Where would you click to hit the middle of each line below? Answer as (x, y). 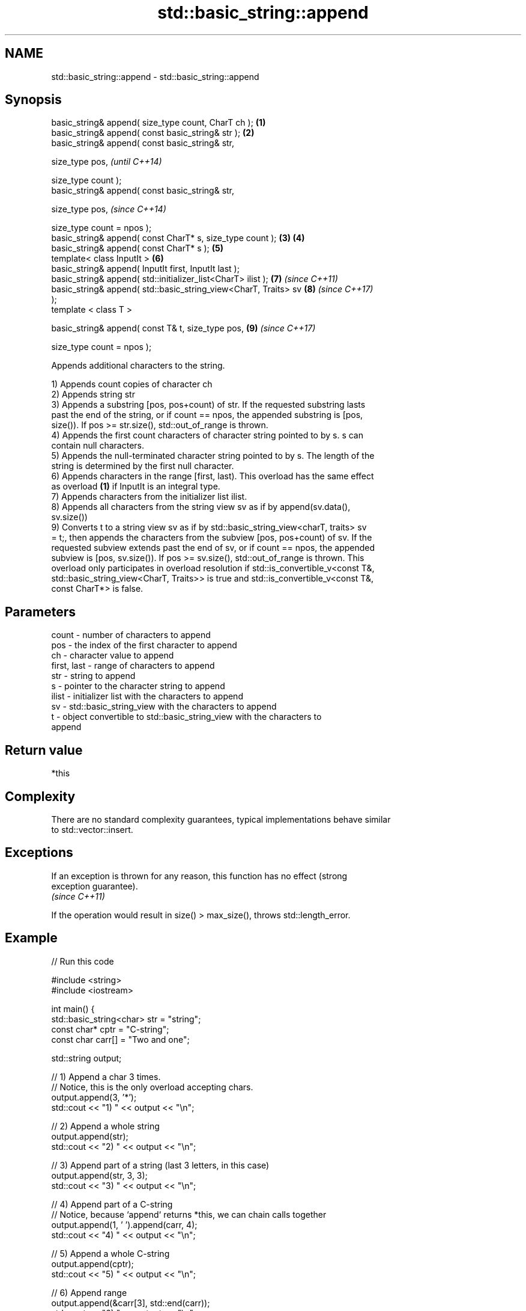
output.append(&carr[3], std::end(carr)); (131, 1303)
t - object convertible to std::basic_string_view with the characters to (186, 717)
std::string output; (86, 1058)
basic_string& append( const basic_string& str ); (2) (153, 133)
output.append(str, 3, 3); (99, 1175)
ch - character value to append (113, 655)
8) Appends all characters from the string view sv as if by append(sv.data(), (201, 507)
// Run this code (83, 961)
